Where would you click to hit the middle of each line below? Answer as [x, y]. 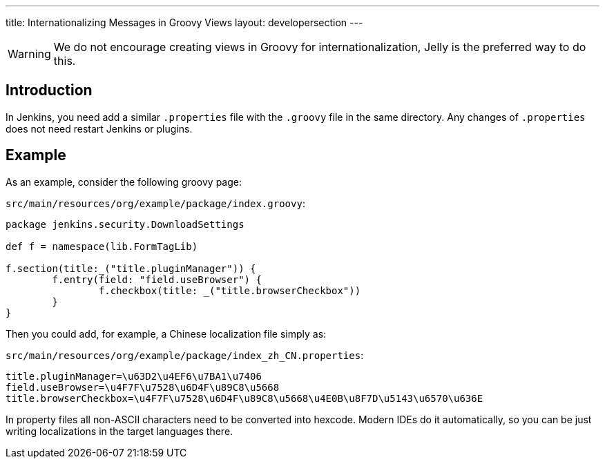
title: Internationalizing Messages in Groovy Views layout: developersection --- [184, 22]
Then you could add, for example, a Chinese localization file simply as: [166, 333]
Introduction [49, 90]
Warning [29, 54]
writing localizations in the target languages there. [119, 431]
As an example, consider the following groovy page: [124, 182]
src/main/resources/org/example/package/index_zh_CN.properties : [185, 355]
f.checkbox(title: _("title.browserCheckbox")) [230, 290]
